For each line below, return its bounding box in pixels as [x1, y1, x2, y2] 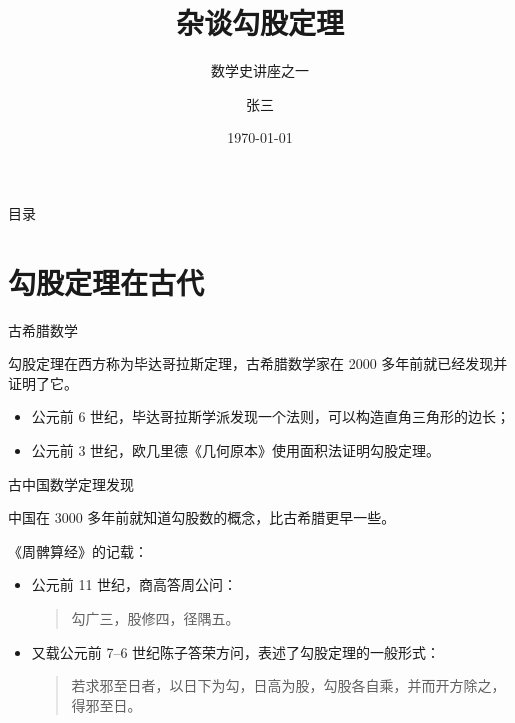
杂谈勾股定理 [175, 2, 344, 43]
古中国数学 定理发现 [8, 473, 134, 494]
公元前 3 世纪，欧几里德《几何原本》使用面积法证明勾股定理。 [31, 440, 441, 460]
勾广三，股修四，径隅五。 [71, 607, 240, 628]
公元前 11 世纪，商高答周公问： [31, 574, 238, 595]
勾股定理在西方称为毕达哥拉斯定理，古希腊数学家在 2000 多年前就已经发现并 [8, 353, 508, 374]
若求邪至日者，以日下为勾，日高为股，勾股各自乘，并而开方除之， [71, 675, 506, 696]
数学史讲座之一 [211, 60, 309, 81]
